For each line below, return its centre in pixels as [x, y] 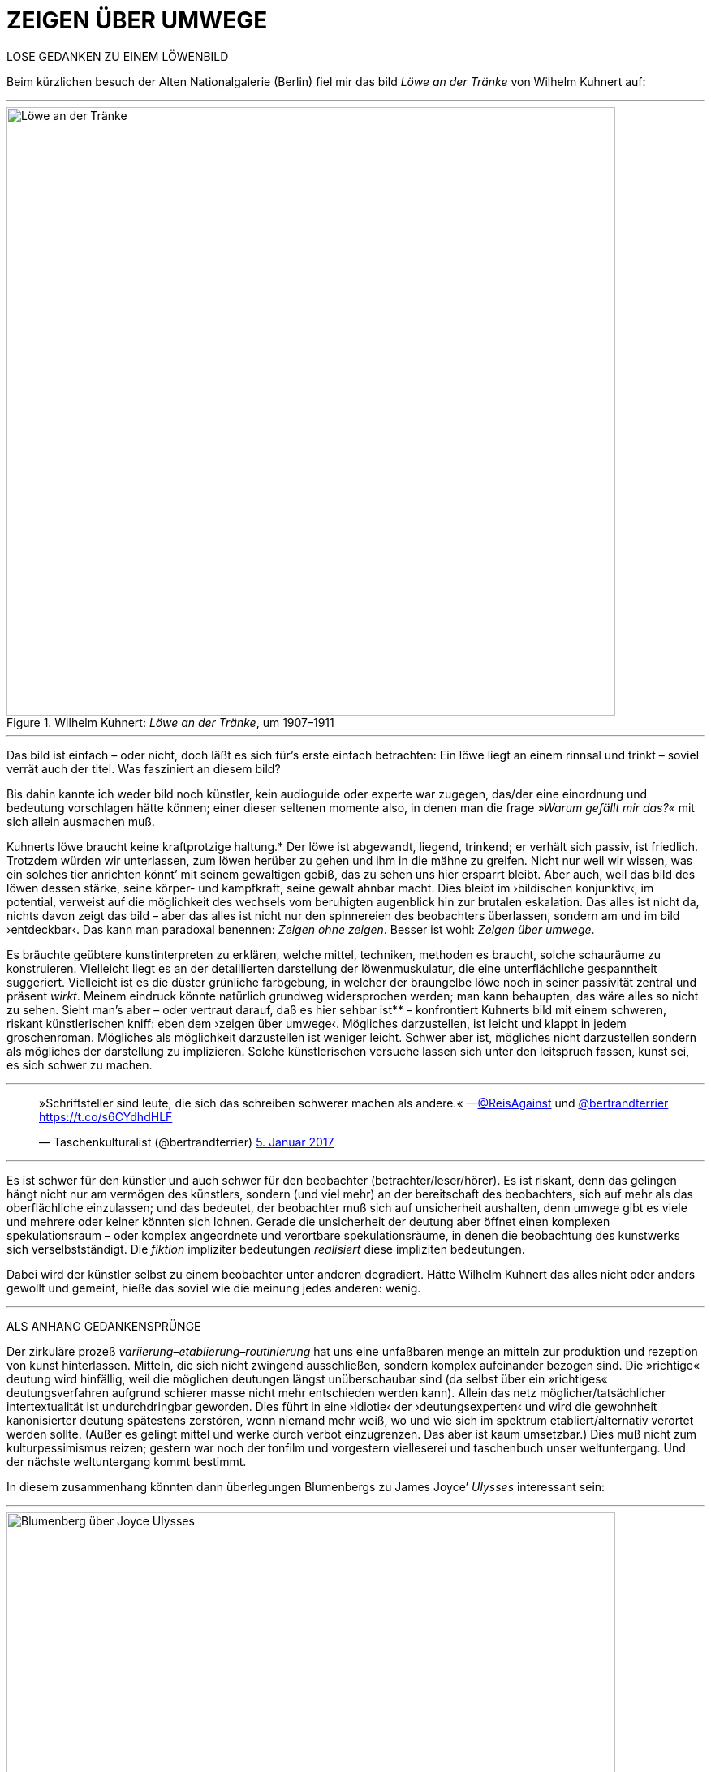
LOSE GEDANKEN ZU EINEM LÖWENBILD [118, 56]
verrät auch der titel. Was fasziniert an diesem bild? [144, 768]
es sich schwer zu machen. [80, 1064]
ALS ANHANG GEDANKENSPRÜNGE [104, 1326]
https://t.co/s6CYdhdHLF [106, 1116]
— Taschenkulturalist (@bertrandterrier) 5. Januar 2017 [187, 1142]
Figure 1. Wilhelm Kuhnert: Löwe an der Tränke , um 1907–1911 [170, 722]
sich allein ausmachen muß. [81, 821]
